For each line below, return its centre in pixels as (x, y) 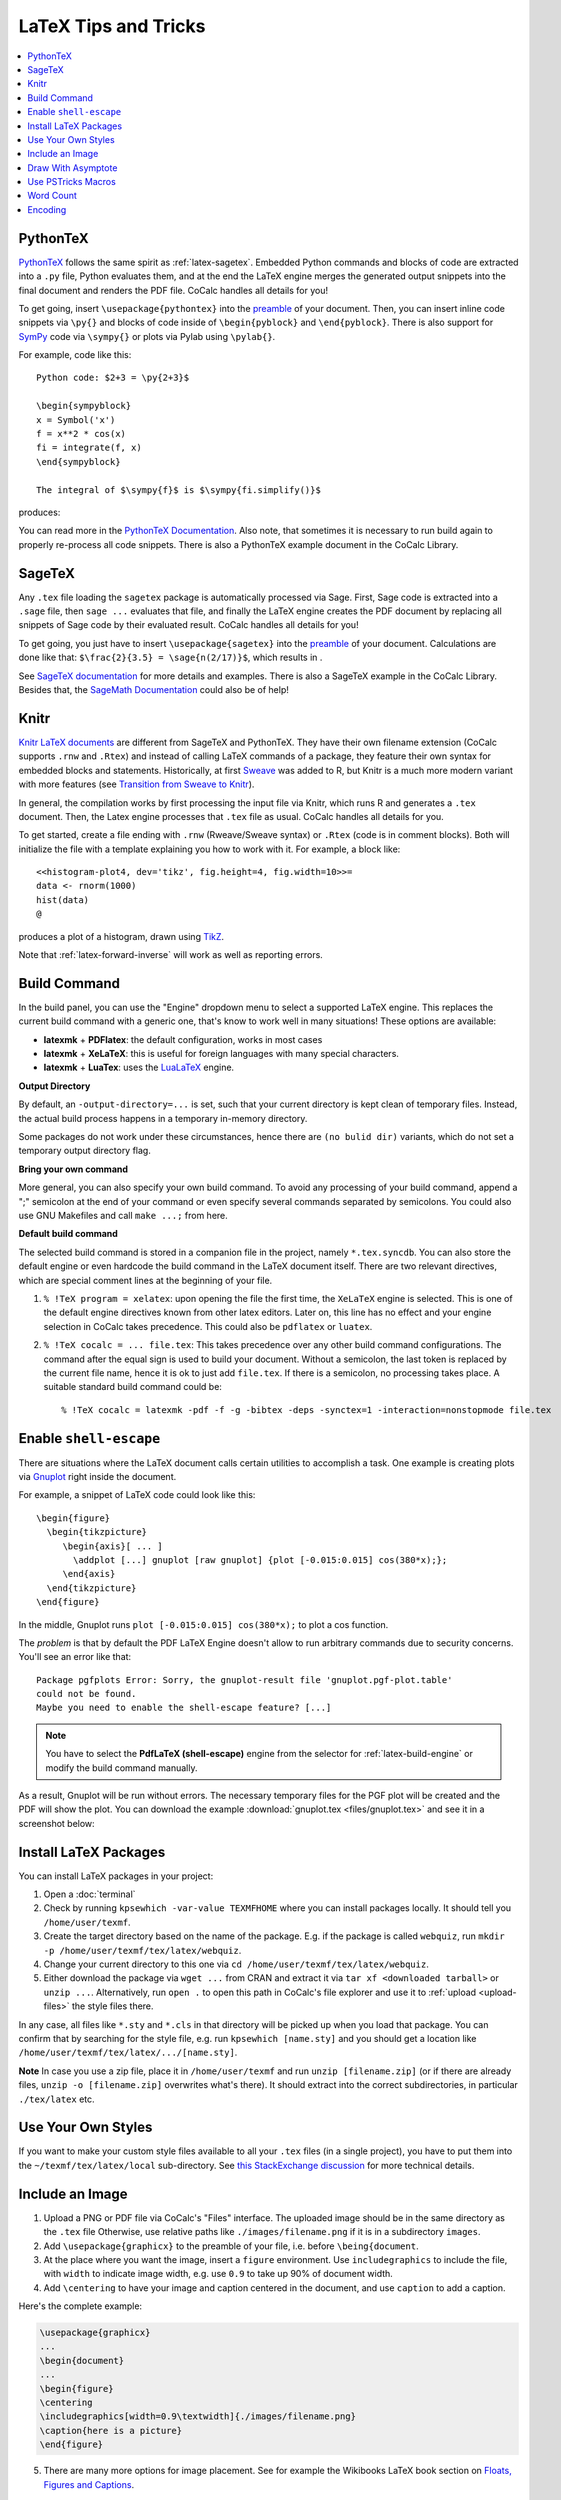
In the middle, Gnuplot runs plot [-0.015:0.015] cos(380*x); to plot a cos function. (203, 1624)
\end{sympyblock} (78, 461)
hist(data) (63, 899)
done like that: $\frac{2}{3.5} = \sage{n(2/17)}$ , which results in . (170, 657)
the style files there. (112, 2006)
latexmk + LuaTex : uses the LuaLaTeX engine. (139, 1067)
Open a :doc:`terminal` (89, 1894)
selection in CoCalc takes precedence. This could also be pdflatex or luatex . (208, 1326)
